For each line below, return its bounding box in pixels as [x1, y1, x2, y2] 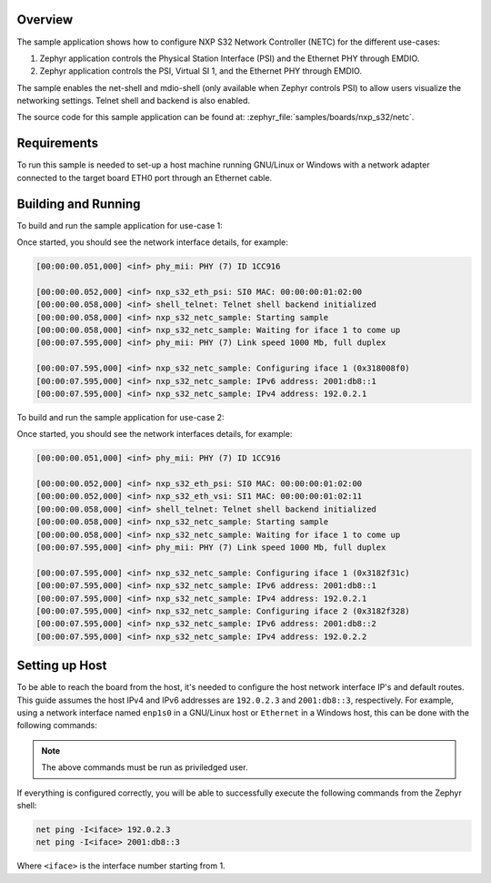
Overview [16, 12, 74, 27]
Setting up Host [16, 658, 107, 674]
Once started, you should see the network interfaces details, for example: [16, 429, 293, 440]
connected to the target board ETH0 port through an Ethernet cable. [16, 172, 273, 183]
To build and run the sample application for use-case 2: [16, 411, 225, 422]
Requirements [16, 136, 99, 151]
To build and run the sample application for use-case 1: [16, 219, 223, 231]
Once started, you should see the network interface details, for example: [16, 237, 288, 248]
